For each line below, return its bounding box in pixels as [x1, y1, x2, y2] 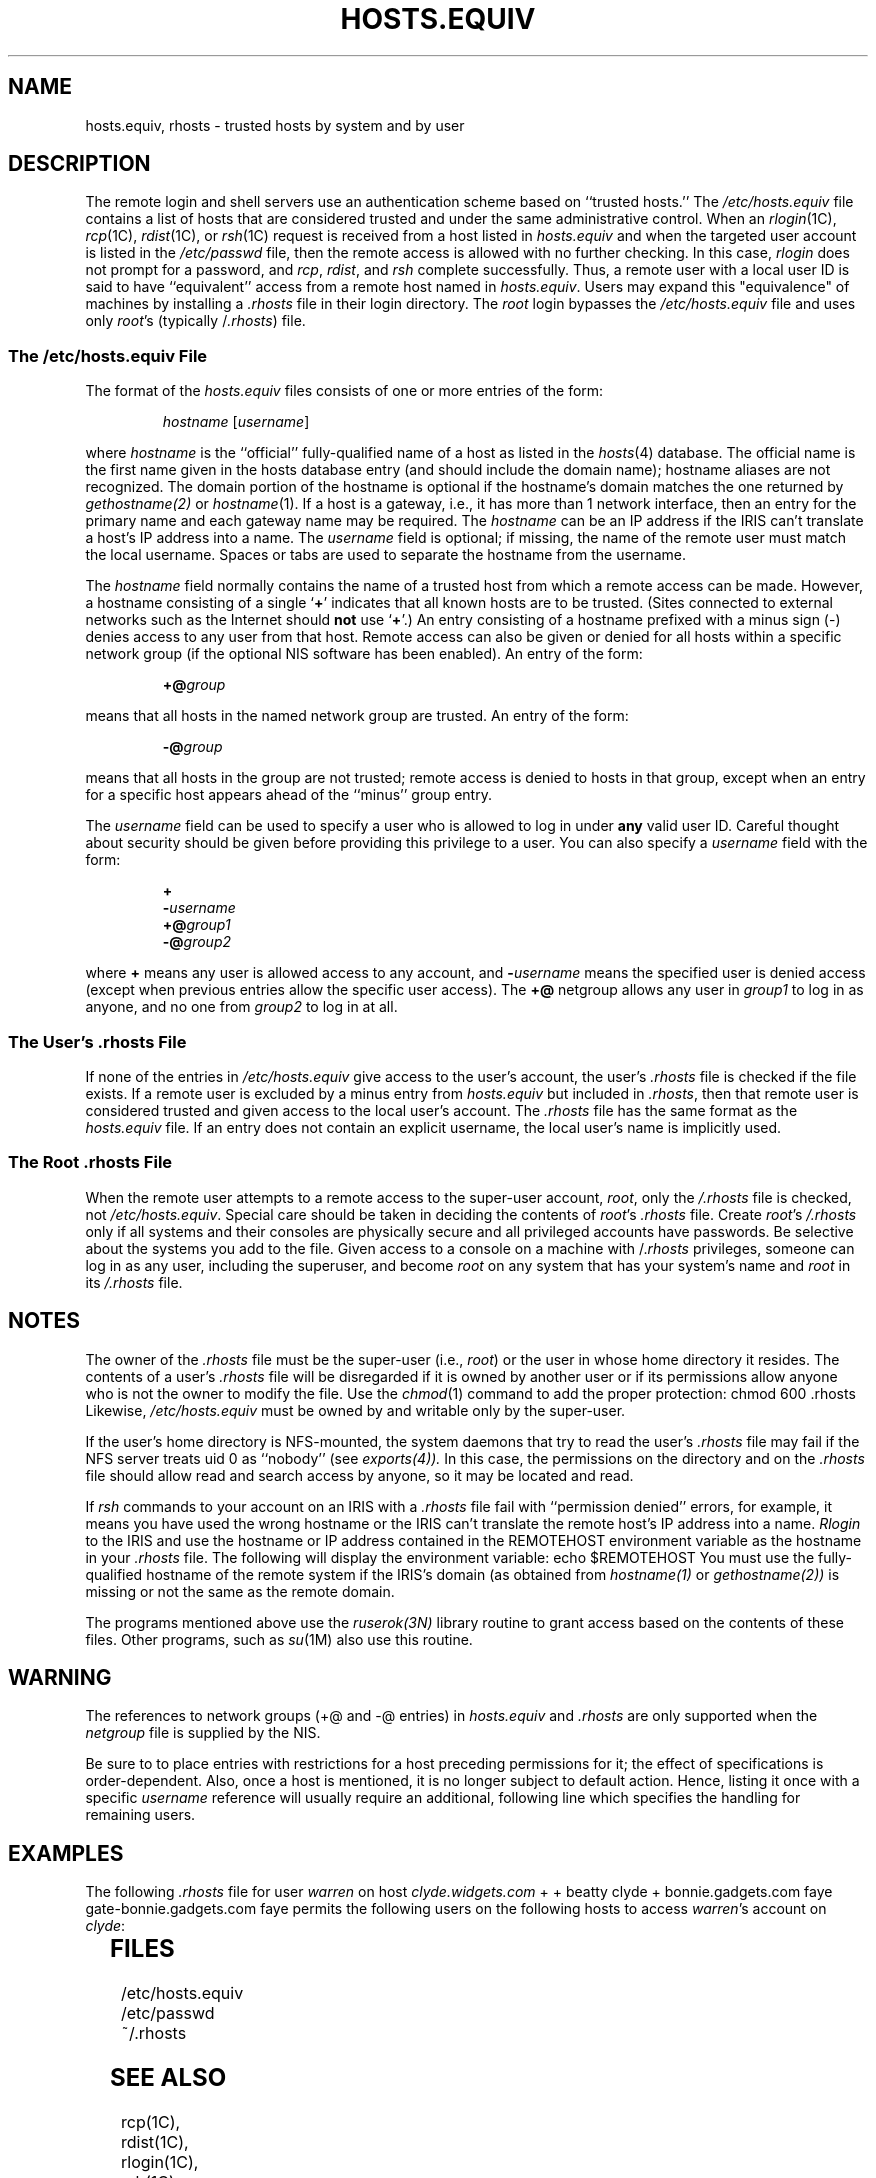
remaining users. [85, 1806, 196, 1824]
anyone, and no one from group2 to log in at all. [85, 998, 398, 1016]
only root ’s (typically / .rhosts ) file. [85, 312, 306, 330]
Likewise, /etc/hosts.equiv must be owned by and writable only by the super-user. [85, 1401, 626, 1419]
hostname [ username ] [162, 413, 310, 431]
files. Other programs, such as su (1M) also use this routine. [85, 1630, 473, 1648]
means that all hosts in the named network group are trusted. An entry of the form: [85, 707, 629, 725]
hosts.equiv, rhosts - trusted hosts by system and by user [85, 116, 465, 134]
